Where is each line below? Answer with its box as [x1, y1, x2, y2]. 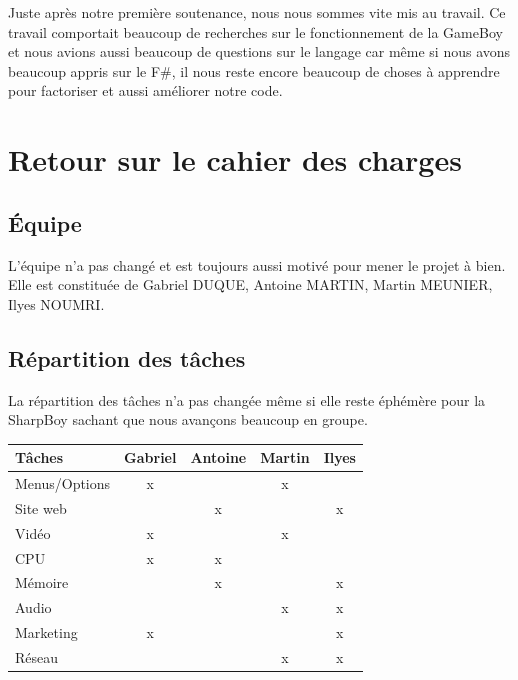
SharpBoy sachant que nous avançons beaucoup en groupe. [8, 409, 368, 430]
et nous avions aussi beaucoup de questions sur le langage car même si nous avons [8, 41, 511, 62]
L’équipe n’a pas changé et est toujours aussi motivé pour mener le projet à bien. [8, 254, 506, 275]
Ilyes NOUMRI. [8, 293, 105, 314]
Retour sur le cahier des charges [8, 139, 462, 180]
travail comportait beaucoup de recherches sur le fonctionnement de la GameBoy [8, 21, 503, 42]
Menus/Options [15, 473, 111, 494]
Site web [15, 497, 67, 518]
